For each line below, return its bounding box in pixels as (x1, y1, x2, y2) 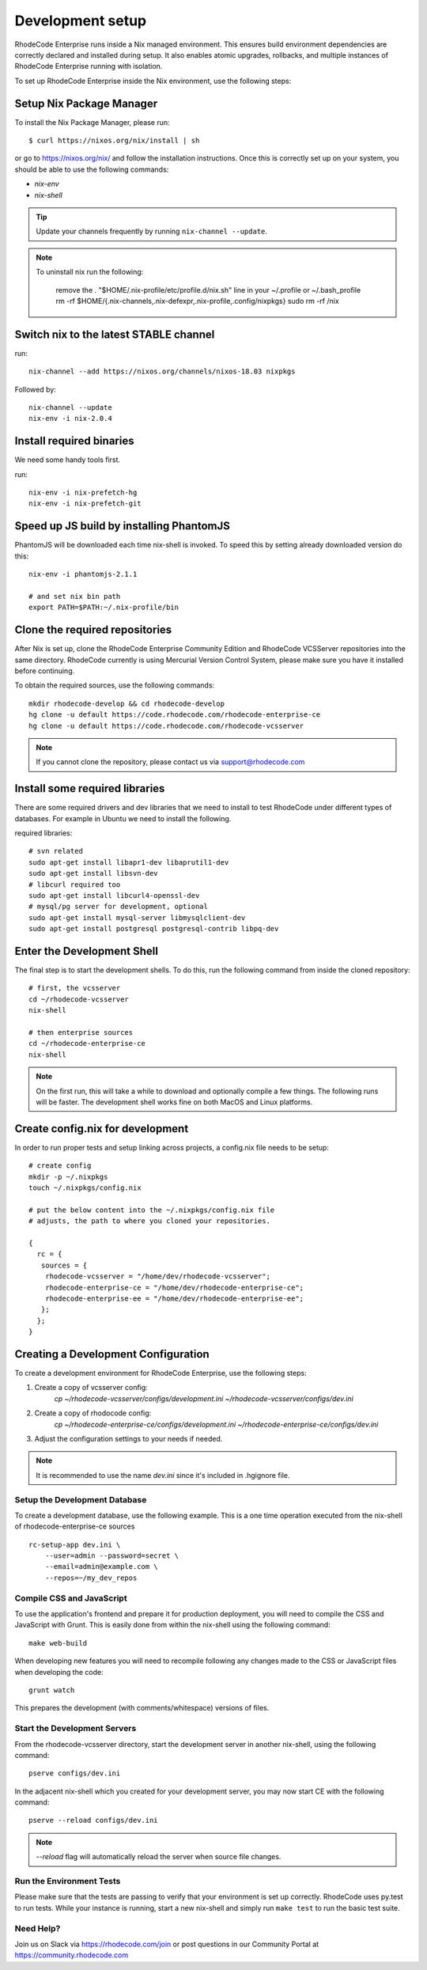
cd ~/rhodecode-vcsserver (28, 994, 130, 1004)
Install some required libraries (14, 782, 165, 795)
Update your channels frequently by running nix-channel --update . (36, 226, 268, 237)
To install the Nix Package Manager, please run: (14, 117, 170, 127)
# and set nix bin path (28, 592, 121, 600)
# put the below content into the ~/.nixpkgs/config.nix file (28, 1205, 275, 1214)
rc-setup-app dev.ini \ (28, 1540, 121, 1549)
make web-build (28, 1639, 88, 1647)
